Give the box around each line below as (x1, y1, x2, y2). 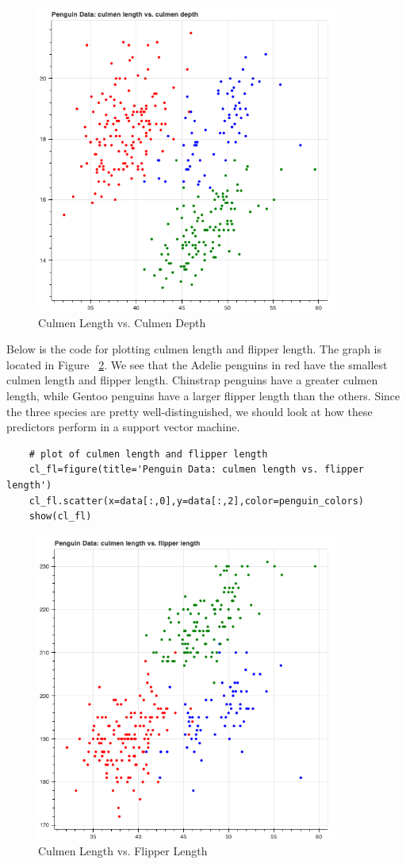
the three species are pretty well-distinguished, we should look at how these (6, 403, 373, 419)
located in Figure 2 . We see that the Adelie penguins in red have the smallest (6, 356, 388, 372)
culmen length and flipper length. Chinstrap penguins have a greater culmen (6, 372, 378, 388)
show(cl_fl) (29, 511, 92, 523)
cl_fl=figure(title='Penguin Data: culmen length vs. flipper (29, 464, 365, 476)
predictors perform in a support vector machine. (6, 418, 240, 435)
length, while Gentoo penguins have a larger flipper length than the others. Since (6, 387, 400, 403)
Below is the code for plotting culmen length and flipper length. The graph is (6, 341, 381, 357)
